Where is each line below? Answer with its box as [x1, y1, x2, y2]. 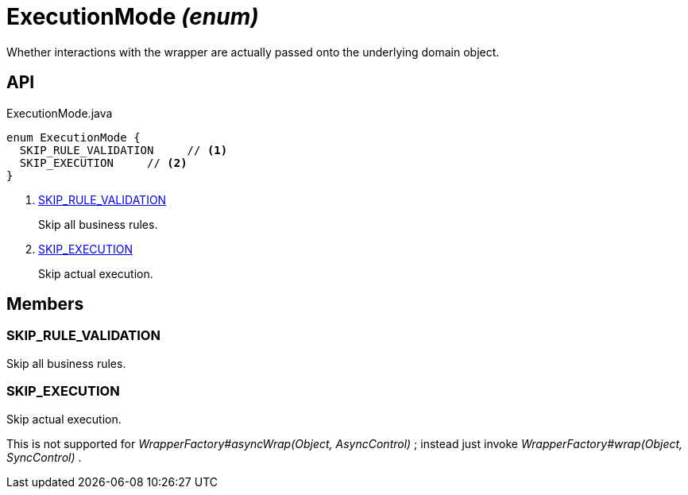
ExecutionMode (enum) [6, 3, 259, 30]
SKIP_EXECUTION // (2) [19, 156, 187, 169]
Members [6, 294, 84, 315]
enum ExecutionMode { [6, 130, 141, 144]
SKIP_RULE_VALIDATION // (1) [19, 143, 228, 157]
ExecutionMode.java [6, 106, 113, 120]
